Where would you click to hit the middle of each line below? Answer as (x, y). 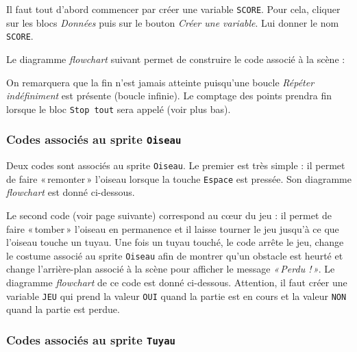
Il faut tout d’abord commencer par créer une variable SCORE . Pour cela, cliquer (173, 9)
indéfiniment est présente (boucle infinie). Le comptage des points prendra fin (169, 96)
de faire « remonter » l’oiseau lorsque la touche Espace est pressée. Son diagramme (179, 178)
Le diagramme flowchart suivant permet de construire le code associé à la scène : (176, 59)
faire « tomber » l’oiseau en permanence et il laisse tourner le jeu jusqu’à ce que (173, 228)
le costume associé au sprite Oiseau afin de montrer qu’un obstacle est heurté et (175, 255)
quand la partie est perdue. (63, 309)
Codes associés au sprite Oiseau (94, 139)
